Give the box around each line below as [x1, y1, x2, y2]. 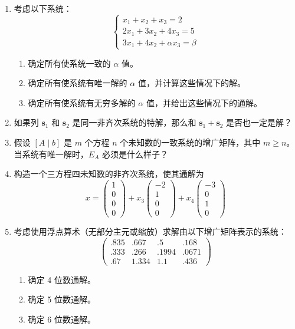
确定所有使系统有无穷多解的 [28, 96, 136, 108]
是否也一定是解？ [226, 116, 293, 129]
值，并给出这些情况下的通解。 [146, 96, 262, 108]
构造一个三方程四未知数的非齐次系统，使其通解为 [14, 167, 204, 180]
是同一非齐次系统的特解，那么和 [72, 116, 196, 129]
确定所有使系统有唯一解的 [28, 77, 127, 89]
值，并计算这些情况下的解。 [137, 77, 245, 89]
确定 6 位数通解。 [28, 312, 96, 325]
